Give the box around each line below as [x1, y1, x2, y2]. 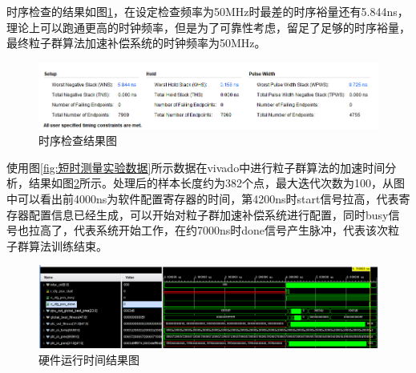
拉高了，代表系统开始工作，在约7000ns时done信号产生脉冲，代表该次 [28, 222, 389, 239]
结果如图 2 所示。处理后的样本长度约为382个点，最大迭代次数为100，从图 [28, 174, 405, 191]
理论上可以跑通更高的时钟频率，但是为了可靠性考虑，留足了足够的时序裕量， [6, 18, 410, 35]
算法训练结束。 [28, 237, 107, 254]
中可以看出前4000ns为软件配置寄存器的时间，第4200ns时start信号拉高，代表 [6, 191, 399, 207]
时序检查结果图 [38, 132, 117, 149]
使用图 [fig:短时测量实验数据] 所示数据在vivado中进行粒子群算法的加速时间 [6, 158, 386, 175]
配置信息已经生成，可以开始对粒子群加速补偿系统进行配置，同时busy [28, 206, 389, 223]
